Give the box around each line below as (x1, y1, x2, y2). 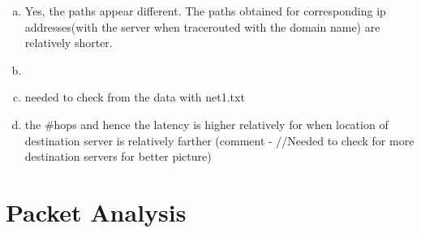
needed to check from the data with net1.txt (24, 88, 245, 106)
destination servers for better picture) (24, 148, 212, 165)
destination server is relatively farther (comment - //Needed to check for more (24, 132, 415, 149)
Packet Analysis (6, 195, 187, 228)
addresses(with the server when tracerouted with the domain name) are (24, 18, 380, 35)
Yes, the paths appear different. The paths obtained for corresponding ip (24, 2, 386, 19)
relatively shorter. (24, 34, 113, 51)
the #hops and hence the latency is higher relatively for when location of (24, 115, 389, 132)
